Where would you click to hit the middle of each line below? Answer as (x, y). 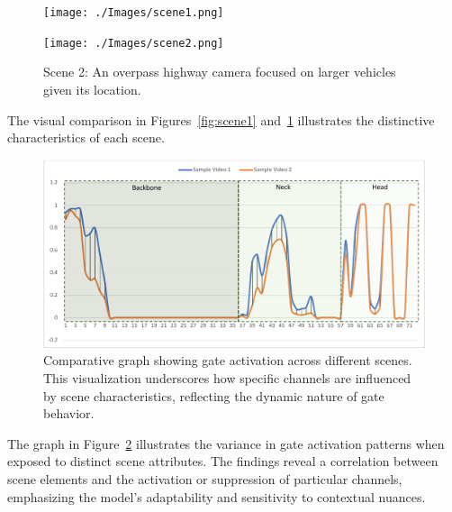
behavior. (69, 413)
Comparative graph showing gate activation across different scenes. (228, 360)
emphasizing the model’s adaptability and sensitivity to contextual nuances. (217, 496)
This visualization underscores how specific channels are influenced (227, 377)
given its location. (92, 89)
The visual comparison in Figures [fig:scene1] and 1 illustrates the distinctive (221, 119)
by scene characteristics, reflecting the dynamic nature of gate (214, 395)
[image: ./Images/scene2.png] (134, 43)
